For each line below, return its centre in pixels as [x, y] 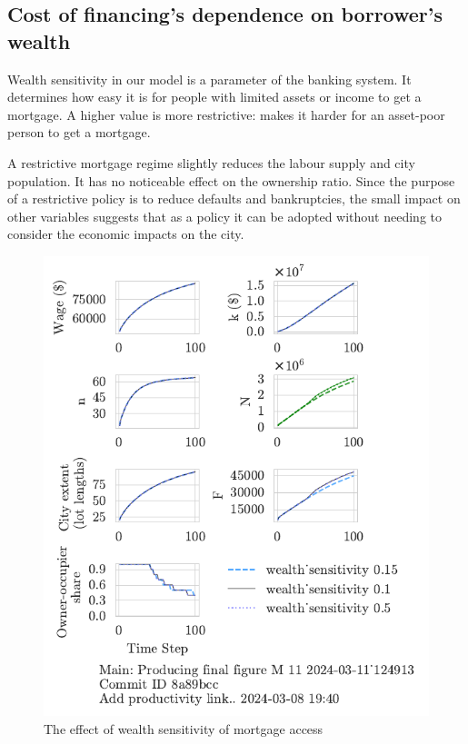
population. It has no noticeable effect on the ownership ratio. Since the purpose [231, 180]
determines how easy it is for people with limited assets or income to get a [214, 97]
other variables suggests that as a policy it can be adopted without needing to [225, 216]
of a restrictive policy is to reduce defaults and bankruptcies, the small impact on [234, 198]
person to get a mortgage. [79, 132]
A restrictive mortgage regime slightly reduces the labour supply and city [211, 162]
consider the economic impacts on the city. [126, 234]
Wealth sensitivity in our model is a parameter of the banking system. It [209, 79]
